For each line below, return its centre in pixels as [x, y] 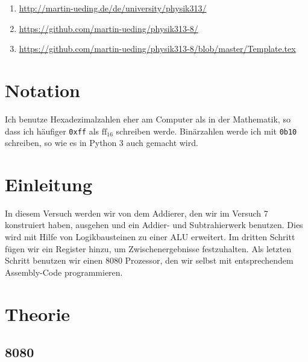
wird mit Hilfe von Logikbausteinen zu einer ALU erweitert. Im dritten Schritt [150, 237]
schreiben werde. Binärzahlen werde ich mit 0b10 [206, 131]
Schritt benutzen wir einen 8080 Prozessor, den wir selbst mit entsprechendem [149, 260]
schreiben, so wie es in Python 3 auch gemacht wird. [102, 143]
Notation [42, 90]
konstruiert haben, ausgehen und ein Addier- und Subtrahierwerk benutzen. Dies [154, 225]
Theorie [38, 313]
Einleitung [49, 184]
